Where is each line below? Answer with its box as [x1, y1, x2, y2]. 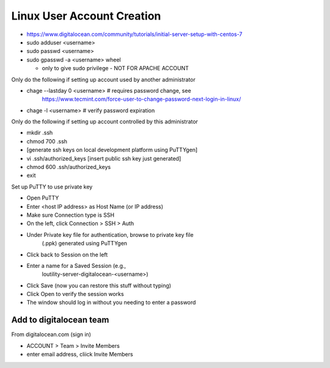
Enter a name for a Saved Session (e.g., [26, 262, 127, 269]
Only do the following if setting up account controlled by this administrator [11, 118, 199, 125]
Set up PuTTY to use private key [11, 183, 93, 190]
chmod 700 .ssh [26, 137, 67, 145]
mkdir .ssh [26, 129, 53, 137]
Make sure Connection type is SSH [26, 211, 115, 218]
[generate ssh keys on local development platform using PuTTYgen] [26, 146, 198, 154]
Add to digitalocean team [11, 315, 109, 325]
